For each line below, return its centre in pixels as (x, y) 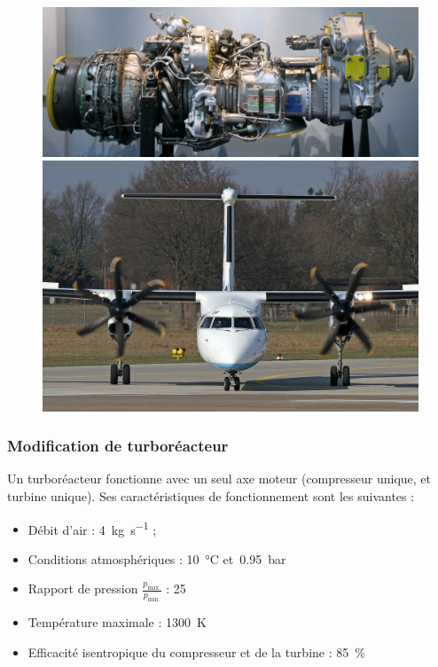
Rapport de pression (83, 589)
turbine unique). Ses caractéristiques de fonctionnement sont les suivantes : (211, 495)
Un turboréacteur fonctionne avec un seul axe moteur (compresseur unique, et (219, 479)
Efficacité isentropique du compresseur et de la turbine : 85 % (196, 651)
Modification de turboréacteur (118, 446)
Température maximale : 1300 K (117, 622)
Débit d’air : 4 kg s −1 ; (92, 528)
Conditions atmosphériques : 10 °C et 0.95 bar (157, 558)
